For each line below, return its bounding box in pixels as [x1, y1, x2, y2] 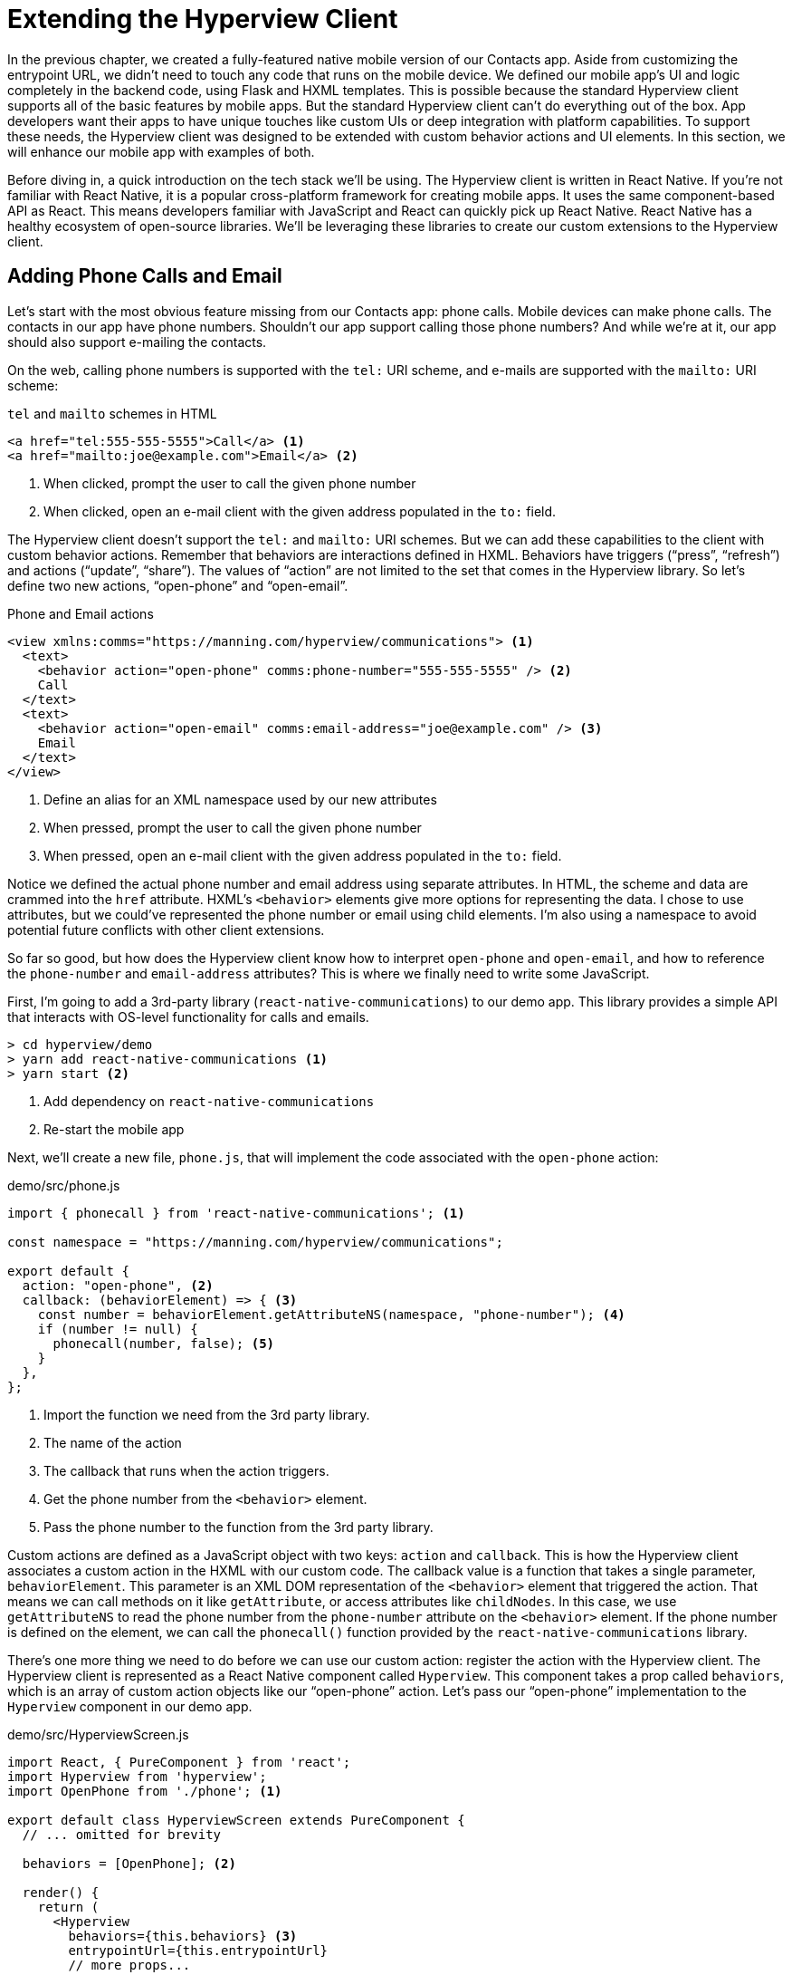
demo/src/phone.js [7, 1177, 120, 1193]
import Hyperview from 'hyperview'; [7, 1768, 267, 1784]
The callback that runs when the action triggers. [43, 1462, 329, 1479]
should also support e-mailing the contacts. [7, 333, 267, 350]
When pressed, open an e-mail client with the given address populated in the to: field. [43, 847, 562, 863]
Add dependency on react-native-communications [43, 1093, 375, 1109]
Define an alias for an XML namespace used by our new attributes [43, 791, 437, 807]
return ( [37, 1899, 100, 1914]
